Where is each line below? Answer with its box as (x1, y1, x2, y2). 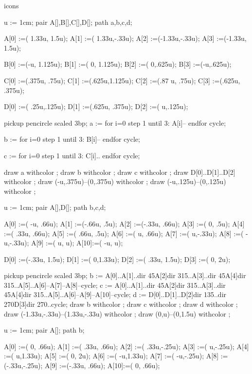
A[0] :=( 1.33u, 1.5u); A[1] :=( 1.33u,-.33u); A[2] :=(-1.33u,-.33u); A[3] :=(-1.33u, (4, 33, 247, 43)
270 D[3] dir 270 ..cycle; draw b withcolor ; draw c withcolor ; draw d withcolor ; (4, 299, 238, 309)
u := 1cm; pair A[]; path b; (4, 325, 85, 335)
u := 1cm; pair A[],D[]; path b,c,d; (4, 202, 106, 212)
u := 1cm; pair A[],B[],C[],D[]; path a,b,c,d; (4, 17, 132, 27)
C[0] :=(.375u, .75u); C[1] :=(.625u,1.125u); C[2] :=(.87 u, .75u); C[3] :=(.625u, (4, 75, 240, 85)
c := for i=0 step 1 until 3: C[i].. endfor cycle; (4, 150, 140, 160)
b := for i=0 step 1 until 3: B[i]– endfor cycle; (4, 134, 140, 144)
